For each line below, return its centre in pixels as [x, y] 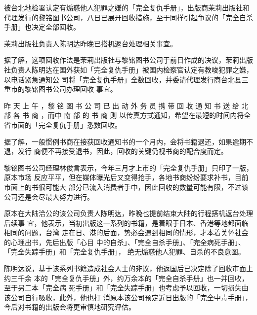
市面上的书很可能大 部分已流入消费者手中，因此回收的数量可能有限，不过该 [126, 187]
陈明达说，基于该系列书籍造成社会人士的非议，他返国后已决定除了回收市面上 [128, 268]
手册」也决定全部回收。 [42, 27]
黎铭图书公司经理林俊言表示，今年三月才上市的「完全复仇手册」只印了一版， [128, 167]
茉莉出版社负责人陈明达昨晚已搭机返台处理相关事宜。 [90, 43]
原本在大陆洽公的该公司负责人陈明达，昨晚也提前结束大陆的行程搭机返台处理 [128, 213]
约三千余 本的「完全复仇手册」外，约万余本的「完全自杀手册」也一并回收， [126, 278]
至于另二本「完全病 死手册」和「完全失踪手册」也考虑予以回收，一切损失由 [126, 288]
